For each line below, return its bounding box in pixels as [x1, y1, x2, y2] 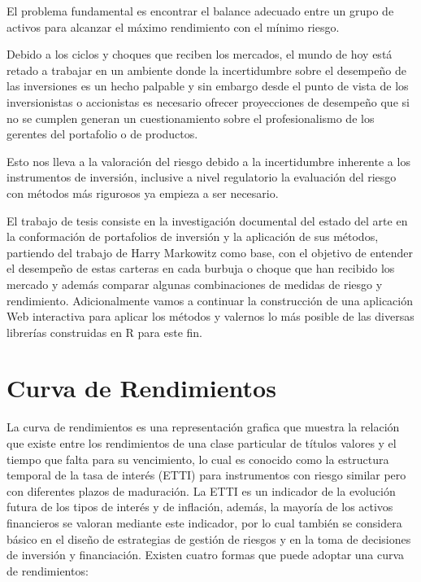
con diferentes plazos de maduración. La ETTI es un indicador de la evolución [7, 482, 396, 499]
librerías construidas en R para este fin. [7, 323, 202, 340]
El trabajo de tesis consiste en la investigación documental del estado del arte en [7, 212, 408, 229]
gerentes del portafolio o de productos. [7, 125, 198, 142]
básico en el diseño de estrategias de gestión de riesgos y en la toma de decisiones [7, 530, 411, 547]
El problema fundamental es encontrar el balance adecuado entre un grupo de [7, 2, 394, 19]
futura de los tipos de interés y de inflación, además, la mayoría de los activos [7, 498, 393, 515]
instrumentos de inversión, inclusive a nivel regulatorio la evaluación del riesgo [7, 168, 397, 186]
